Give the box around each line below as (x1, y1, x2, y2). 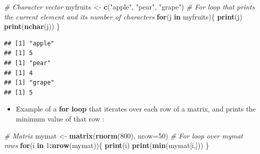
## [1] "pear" (4, 59, 51, 66)
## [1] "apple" (4, 39, 55, 47)
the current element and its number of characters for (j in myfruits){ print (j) (4, 11, 242, 21)
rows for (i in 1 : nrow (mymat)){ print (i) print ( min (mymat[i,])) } (4, 140, 209, 150)
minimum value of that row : (16, 113, 104, 123)
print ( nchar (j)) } (4, 21, 60, 31)
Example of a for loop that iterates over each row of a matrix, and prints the (16, 103, 256, 114)
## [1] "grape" (4, 79, 55, 86)
